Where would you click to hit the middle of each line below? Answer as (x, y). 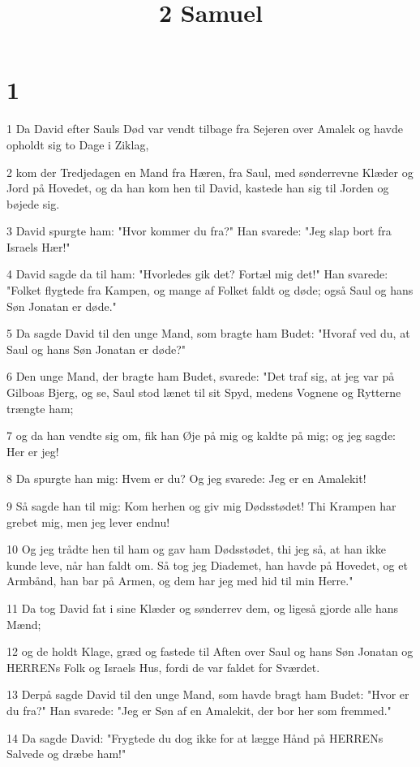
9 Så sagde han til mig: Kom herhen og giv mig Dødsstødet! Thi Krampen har (201, 506)
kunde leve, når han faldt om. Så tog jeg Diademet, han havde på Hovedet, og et (207, 564)
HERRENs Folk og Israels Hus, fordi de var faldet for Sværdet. (163, 667)
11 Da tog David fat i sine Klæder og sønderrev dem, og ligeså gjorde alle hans (203, 608)
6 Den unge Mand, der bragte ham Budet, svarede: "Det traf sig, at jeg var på (201, 376)
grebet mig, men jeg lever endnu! (88, 521)
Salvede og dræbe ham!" (66, 754)
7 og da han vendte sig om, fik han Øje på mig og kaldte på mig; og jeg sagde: (201, 435)
